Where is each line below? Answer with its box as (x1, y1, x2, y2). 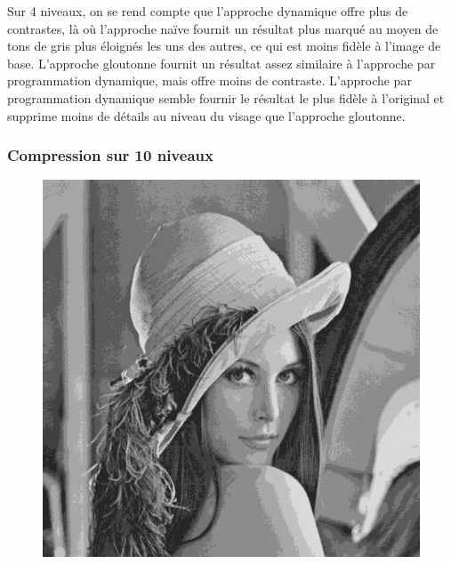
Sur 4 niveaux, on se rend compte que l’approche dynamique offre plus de (7, 2, 408, 20)
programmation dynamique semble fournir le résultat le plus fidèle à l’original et (7, 88, 445, 107)
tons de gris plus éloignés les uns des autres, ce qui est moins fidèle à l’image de (7, 36, 441, 55)
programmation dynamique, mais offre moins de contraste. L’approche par (7, 71, 412, 90)
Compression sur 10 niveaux (7, 144, 213, 166)
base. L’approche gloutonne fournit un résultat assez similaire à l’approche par (7, 53, 436, 72)
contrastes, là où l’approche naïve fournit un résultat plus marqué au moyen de (7, 19, 439, 37)
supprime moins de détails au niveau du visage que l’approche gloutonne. (7, 106, 406, 125)
